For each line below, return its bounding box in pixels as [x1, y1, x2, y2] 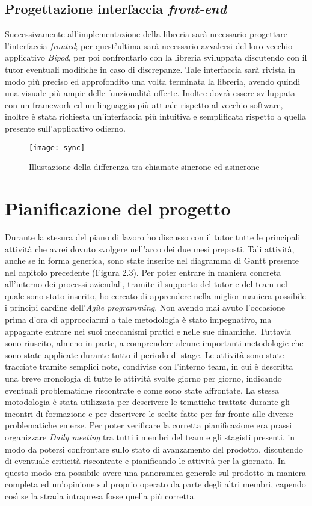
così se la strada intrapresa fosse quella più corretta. [5, 489, 197, 502]
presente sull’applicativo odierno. [5, 121, 126, 134]
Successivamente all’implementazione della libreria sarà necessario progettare [5, 28, 287, 40]
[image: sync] [29, 143, 85, 152]
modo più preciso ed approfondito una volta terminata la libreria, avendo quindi [5, 75, 301, 87]
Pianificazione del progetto [5, 195, 231, 220]
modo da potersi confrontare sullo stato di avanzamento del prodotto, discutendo [5, 442, 303, 455]
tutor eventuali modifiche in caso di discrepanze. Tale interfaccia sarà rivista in [5, 62, 296, 75]
